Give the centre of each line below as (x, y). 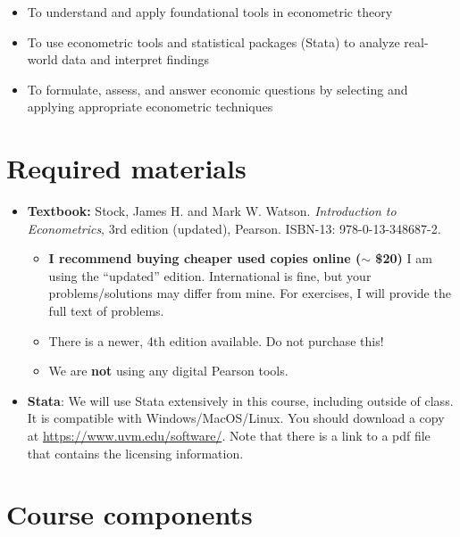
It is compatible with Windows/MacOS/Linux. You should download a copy (236, 418)
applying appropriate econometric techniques (150, 107)
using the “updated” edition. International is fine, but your (210, 275)
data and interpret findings (136, 59)
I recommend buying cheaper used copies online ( (205, 258)
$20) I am (404, 258)
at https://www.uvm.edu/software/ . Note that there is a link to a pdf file (229, 436)
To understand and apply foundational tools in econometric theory (210, 12)
